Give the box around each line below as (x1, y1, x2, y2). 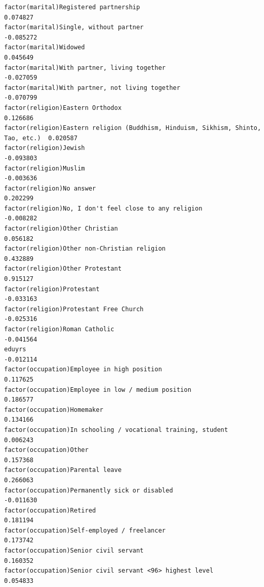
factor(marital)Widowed (4, 44, 85, 51)
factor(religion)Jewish (4, 144, 85, 152)
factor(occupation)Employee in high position (4, 366, 162, 373)
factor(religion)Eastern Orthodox (4, 104, 122, 111)
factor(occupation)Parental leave (4, 466, 122, 474)
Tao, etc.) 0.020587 (4, 134, 78, 142)
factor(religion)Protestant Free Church (4, 305, 144, 313)
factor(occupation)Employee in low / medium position (4, 386, 192, 393)
